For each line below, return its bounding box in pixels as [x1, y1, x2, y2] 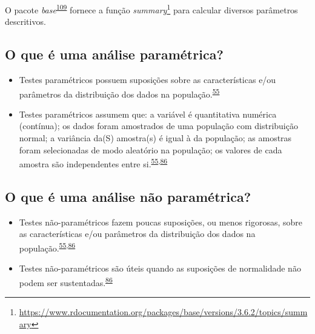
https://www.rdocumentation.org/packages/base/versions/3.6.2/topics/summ [19, 306, 308, 318]
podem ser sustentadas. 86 [19, 274, 113, 289]
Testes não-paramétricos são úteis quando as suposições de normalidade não [19, 262, 301, 275]
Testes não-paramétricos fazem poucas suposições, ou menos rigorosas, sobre [19, 215, 303, 228]
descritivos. [5, 15, 46, 28]
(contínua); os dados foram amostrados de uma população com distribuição [19, 119, 298, 132]
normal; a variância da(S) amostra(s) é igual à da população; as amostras [19, 132, 292, 144]
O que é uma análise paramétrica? [5, 45, 224, 64]
